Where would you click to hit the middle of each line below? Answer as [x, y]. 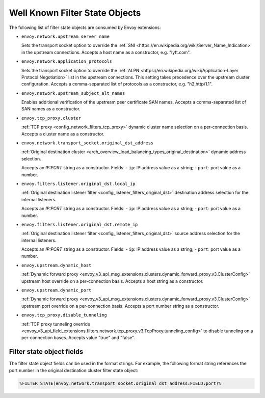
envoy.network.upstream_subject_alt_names [73, 93]
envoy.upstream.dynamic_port [56, 290]
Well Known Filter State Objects [75, 13]
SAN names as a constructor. [51, 109]
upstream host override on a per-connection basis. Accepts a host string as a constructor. [112, 281]
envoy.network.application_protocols [67, 62]
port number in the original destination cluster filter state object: [74, 370]
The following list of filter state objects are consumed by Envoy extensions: [85, 27]
